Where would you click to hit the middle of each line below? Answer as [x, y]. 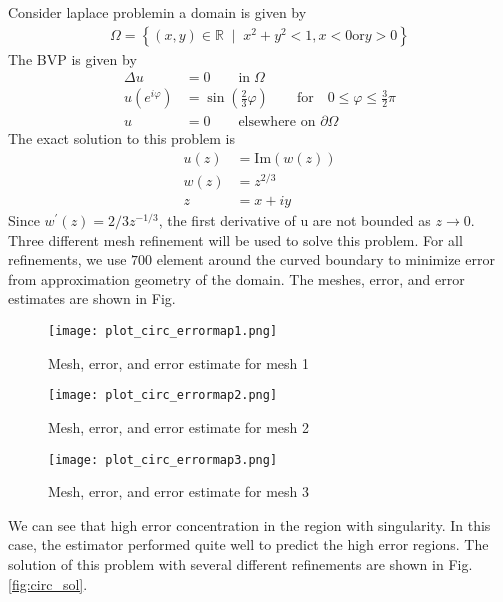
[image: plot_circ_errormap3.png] [163, 459]
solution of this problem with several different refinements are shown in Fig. [240, 563]
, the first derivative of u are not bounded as [294, 220]
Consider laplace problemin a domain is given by [157, 12]
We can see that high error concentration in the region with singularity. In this [249, 524]
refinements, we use [67, 259]
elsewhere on [277, 122]
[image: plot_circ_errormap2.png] [163, 395]
